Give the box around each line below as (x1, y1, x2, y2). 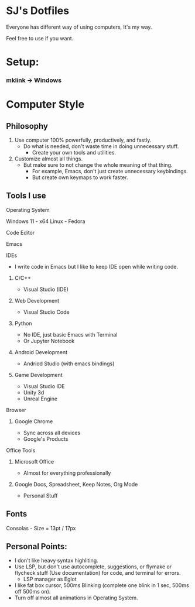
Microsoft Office (14, 458, 54, 465)
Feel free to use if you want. (6, 35, 74, 42)
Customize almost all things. (14, 155, 83, 162)
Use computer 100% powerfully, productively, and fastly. (14, 136, 152, 144)
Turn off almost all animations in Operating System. (14, 594, 139, 601)
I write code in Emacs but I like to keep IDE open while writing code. (14, 263, 179, 270)
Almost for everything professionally (23, 469, 111, 476)
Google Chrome (14, 417, 53, 425)
